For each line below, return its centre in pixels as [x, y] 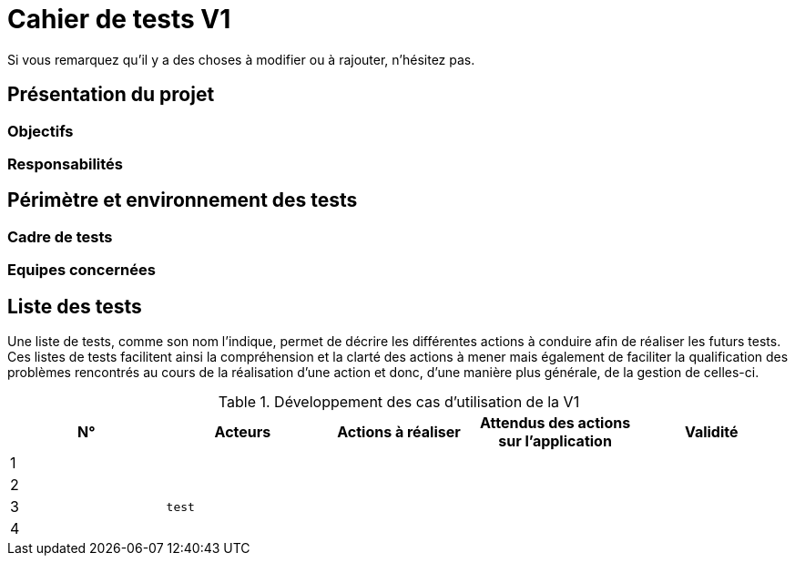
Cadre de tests [60, 236]
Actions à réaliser [399, 432]
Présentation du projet [111, 95]
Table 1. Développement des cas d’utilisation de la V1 [399, 402]
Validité [711, 432]
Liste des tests [75, 306]
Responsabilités [65, 164]
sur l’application [555, 441]
